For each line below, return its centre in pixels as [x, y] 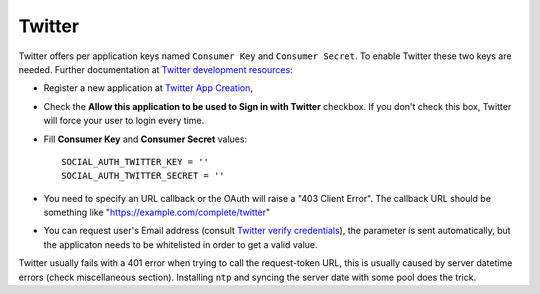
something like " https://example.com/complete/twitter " [157, 212]
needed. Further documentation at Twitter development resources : [156, 69]
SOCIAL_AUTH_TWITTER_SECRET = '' [143, 176]
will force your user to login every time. [124, 121]
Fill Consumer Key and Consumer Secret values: [145, 139]
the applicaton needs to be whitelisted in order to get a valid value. [181, 244]
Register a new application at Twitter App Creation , [148, 88]
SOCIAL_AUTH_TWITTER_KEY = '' [135, 161]
